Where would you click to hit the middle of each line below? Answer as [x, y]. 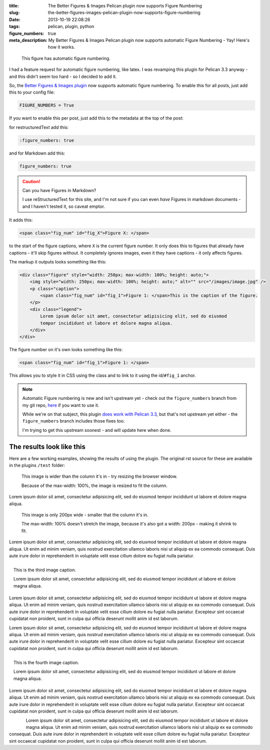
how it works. [61, 47]
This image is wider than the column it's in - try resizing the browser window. [99, 476]
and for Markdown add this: [37, 153]
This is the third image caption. [45, 570]
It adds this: [21, 220]
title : [14, 6]
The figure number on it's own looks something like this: [66, 350]
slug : [14, 13]
